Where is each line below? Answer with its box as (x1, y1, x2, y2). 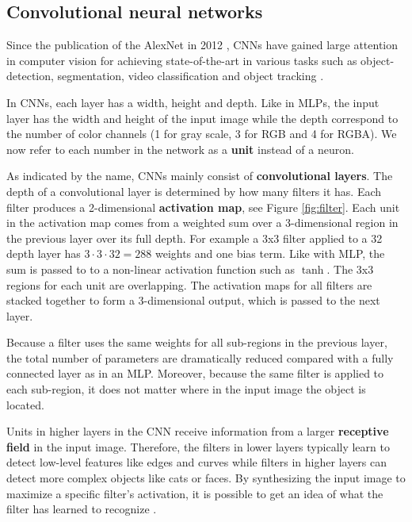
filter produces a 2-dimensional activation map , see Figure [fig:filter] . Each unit (6, 198, 400, 215)
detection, (6, 67, 54, 84)
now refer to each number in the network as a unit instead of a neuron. (6, 140, 354, 157)
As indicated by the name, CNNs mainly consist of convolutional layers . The (6, 167, 393, 184)
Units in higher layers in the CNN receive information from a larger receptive (6, 423, 389, 439)
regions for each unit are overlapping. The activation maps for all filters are (6, 276, 372, 293)
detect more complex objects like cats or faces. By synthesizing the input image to (6, 470, 406, 486)
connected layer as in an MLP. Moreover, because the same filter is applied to (6, 365, 384, 382)
